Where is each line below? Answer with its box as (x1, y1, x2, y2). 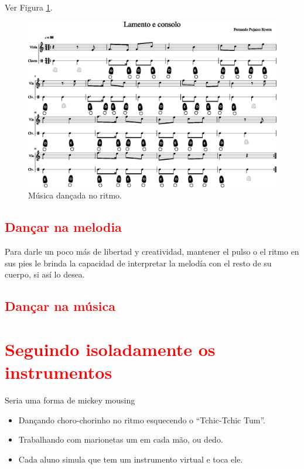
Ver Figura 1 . (5, 1, 53, 13)
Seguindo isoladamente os (5, 337, 216, 361)
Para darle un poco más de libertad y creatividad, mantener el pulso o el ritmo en (5, 245, 299, 258)
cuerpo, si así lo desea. (5, 268, 85, 280)
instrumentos (5, 360, 112, 384)
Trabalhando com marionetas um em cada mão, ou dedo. (18, 433, 223, 446)
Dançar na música (5, 297, 115, 315)
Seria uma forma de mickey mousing (5, 394, 135, 406)
